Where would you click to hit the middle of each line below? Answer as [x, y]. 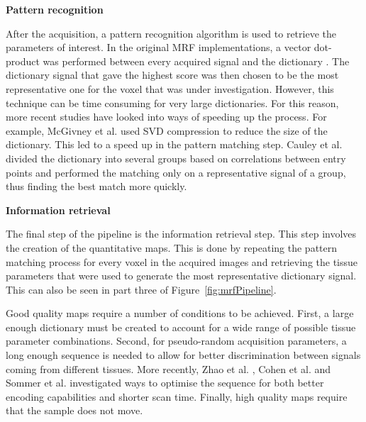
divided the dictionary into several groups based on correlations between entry [176, 158]
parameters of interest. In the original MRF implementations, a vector [159, 47]
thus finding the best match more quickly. [96, 186]
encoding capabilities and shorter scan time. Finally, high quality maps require [177, 396]
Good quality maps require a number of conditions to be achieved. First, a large [180, 313]
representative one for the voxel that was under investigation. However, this [170, 88]
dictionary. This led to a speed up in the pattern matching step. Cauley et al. [174, 144]
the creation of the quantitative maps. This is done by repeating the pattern [172, 247]
